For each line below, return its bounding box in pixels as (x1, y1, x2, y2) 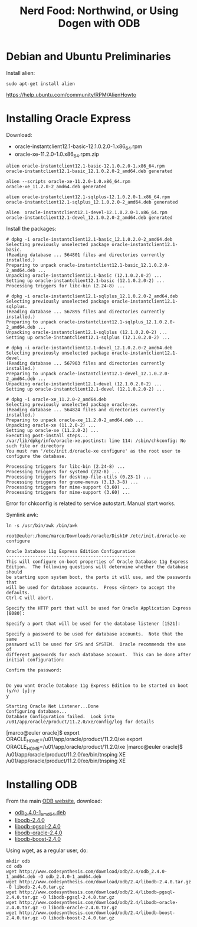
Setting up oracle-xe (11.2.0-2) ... (6, 428, 99, 434)
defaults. (6, 590, 31, 596)
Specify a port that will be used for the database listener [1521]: (6, 621, 181, 627)
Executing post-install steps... (6, 433, 88, 439)
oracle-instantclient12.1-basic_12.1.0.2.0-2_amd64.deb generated (6, 168, 173, 175)
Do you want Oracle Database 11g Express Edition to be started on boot (6, 683, 189, 689)
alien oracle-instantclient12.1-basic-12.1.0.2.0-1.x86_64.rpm (6, 163, 165, 169)
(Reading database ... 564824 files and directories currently (6, 407, 165, 413)
